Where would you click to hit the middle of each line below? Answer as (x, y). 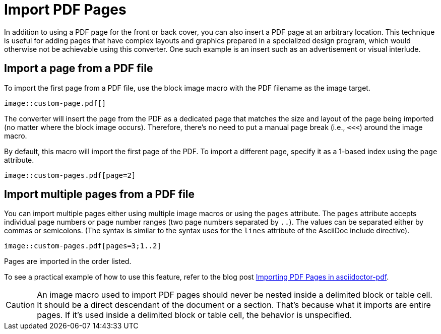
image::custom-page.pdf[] (55, 103)
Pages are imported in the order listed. (68, 261)
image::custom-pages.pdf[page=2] (70, 175)
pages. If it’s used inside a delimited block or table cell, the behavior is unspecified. (195, 315)
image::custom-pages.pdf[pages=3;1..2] (83, 246)
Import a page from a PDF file (79, 69)
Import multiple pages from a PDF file (100, 194)
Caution (20, 305)
